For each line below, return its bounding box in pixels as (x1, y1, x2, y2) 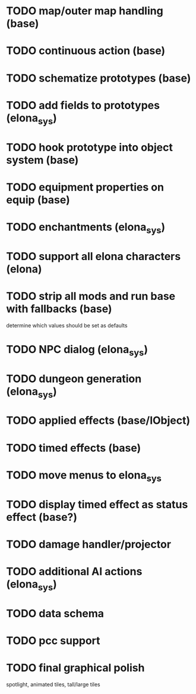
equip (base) (6, 193, 70, 207)
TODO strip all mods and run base (6, 289, 176, 303)
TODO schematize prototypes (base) (6, 71, 191, 85)
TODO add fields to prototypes (6, 98, 160, 112)
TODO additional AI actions (6, 564, 143, 578)
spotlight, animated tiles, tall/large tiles (6, 680, 101, 688)
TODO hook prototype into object (6, 140, 173, 154)
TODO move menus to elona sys (6, 468, 162, 484)
